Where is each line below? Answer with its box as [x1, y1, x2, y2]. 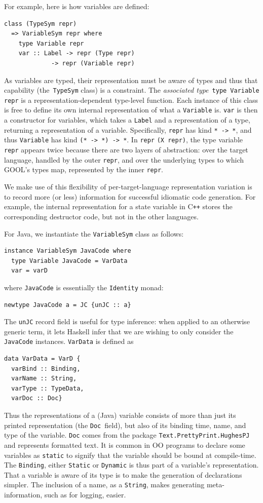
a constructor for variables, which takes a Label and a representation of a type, [4, 114, 250, 125]
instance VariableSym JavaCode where [4, 247, 131, 255]
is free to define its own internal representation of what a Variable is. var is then [4, 104, 258, 115]
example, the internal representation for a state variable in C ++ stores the [4, 201, 233, 212]
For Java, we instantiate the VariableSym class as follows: [4, 228, 184, 239]
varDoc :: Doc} [11, 395, 62, 402]
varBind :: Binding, [11, 365, 81, 372]
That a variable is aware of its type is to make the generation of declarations [4, 469, 242, 480]
